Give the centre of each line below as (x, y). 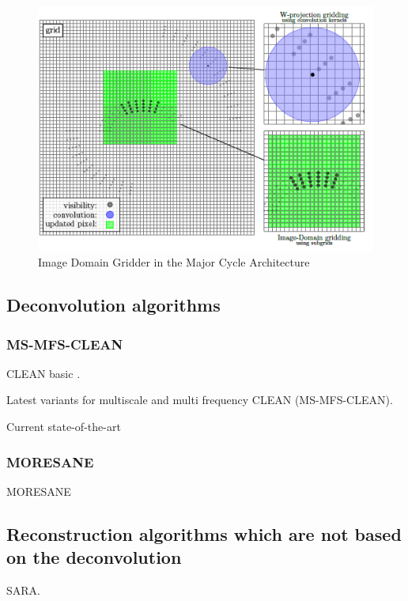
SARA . (23, 590)
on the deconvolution (94, 557)
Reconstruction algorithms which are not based (204, 533)
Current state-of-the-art (64, 427)
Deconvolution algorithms (113, 305)
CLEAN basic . (43, 373)
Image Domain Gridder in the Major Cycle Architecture (174, 262)
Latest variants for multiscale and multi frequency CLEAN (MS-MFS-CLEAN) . (200, 400)
